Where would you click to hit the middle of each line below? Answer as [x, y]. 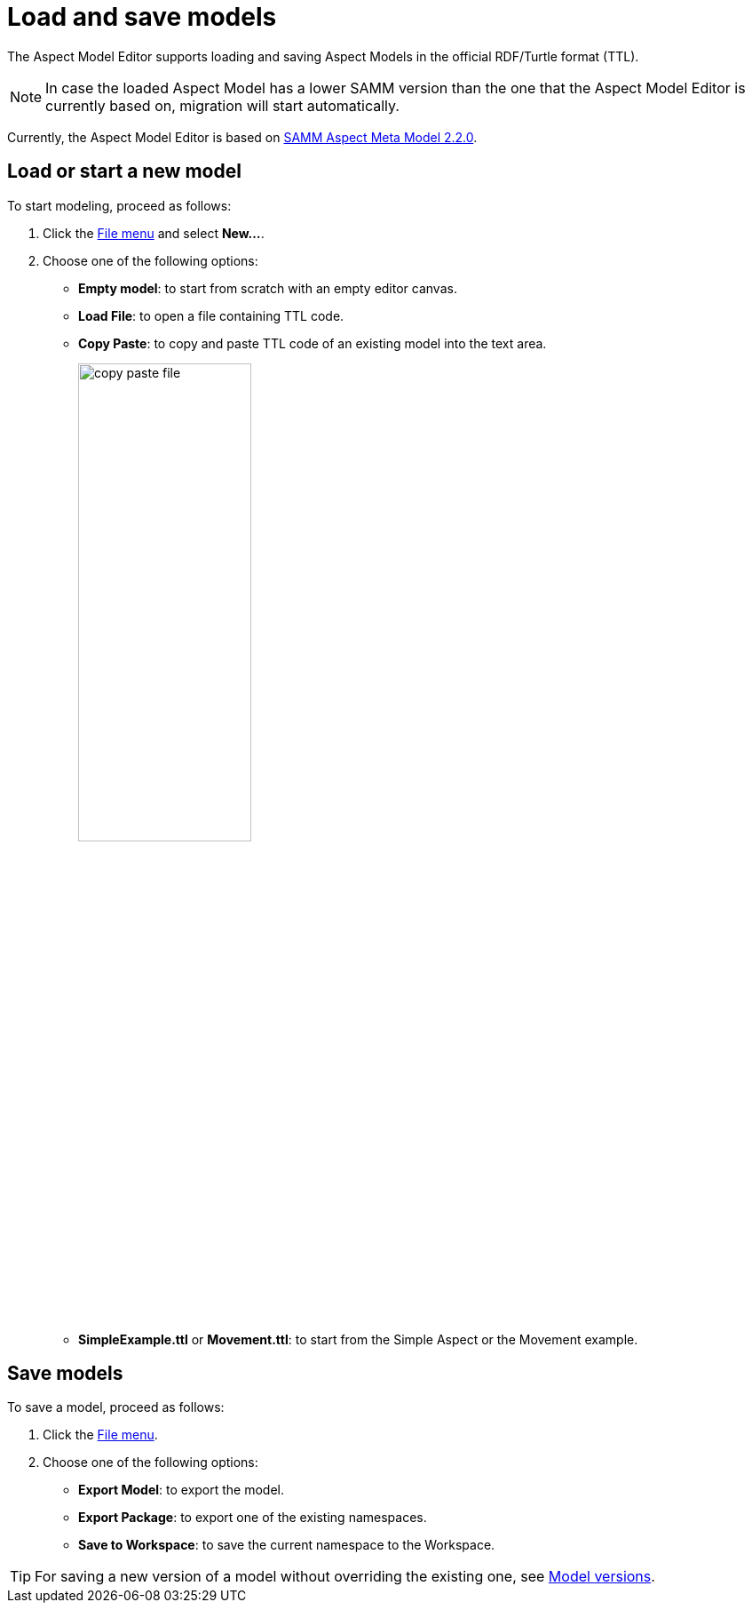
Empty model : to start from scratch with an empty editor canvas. [268, 288]
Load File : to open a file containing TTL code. [211, 315]
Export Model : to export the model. [182, 1490]
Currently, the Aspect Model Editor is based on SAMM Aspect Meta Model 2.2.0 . [242, 137]
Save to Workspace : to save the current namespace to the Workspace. [287, 1545]
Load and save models [142, 17]
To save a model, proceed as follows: [116, 1407]
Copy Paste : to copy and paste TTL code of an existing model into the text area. [313, 343]
